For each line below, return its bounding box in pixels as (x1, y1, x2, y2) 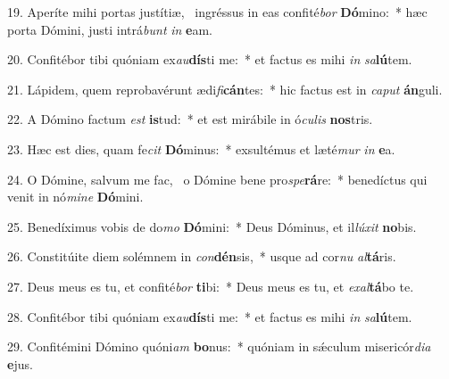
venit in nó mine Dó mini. (7, 187, 144, 206)
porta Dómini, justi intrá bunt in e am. (7, 20, 213, 38)
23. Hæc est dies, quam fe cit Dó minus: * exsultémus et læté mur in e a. (7, 139, 395, 158)
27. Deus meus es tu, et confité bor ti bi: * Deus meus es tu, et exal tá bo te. (7, 276, 414, 295)
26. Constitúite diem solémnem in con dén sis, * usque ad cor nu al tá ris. (7, 247, 396, 266)
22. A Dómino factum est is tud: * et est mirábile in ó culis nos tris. (7, 110, 373, 128)
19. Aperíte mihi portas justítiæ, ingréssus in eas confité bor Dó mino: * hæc (7, 3, 428, 21)
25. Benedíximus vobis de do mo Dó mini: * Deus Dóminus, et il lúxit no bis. (7, 217, 417, 235)
